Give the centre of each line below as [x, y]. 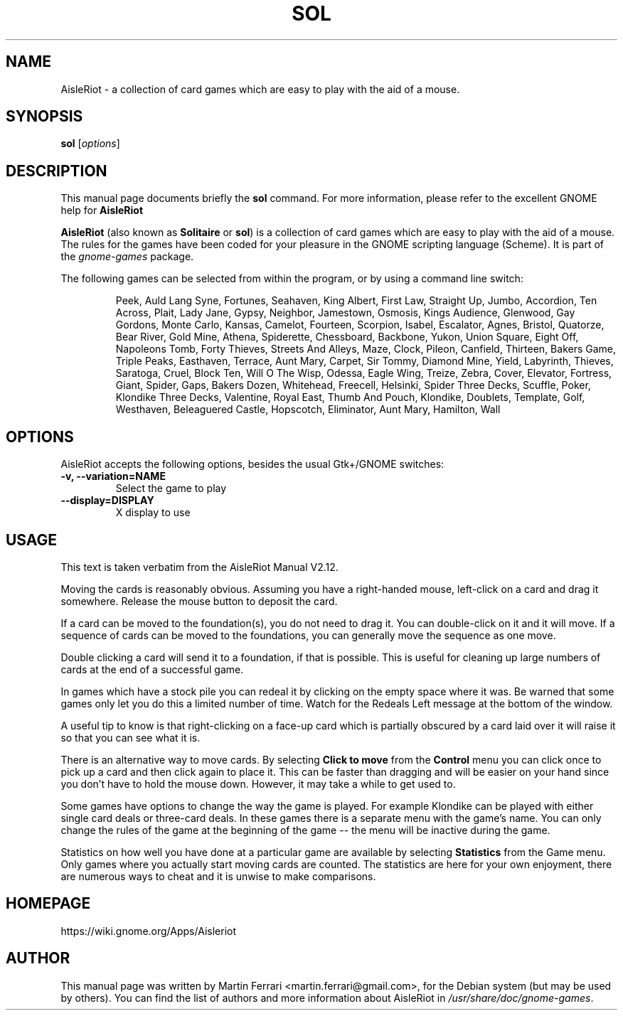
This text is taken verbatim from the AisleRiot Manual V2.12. [199, 567]
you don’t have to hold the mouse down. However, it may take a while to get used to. [258, 784]
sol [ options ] [90, 144]
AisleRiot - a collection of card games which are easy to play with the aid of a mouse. [260, 89]
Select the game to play [171, 488]
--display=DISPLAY [107, 501]
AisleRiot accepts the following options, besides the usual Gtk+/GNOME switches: [252, 464]
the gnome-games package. [127, 257]
